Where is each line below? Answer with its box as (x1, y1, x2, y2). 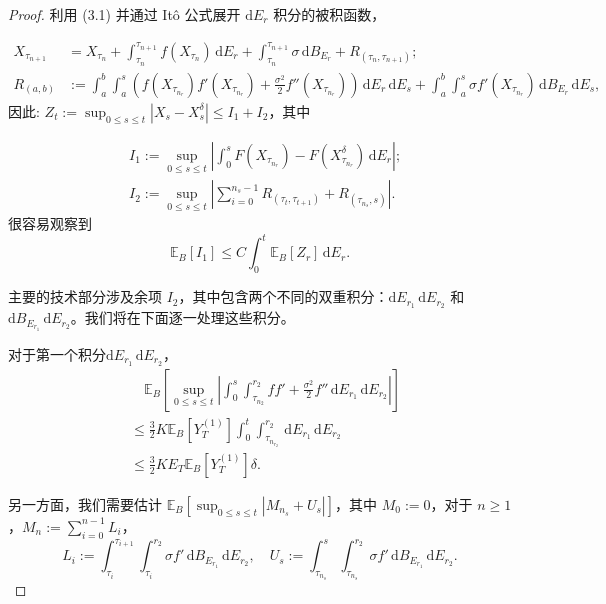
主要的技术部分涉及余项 (8, 286, 162, 307)
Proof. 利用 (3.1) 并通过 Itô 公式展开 (8, 4, 241, 24)
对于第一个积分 (8, 343, 106, 364)
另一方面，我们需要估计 (8, 493, 162, 514)
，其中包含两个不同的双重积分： (178, 286, 389, 307)
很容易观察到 (8, 213, 92, 234)
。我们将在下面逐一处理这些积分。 (70, 307, 295, 328)
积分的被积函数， (273, 4, 386, 24)
